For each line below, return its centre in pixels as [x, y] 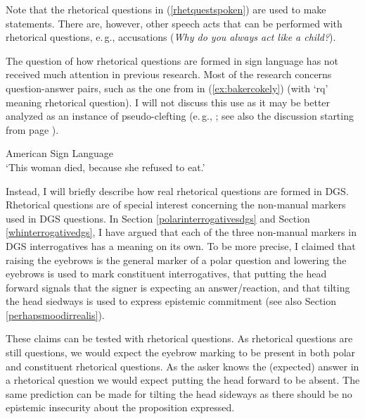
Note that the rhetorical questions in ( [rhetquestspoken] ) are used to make [166, 9]
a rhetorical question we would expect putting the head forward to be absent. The [183, 380]
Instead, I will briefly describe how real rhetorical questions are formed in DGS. [177, 190]
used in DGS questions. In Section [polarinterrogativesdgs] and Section [158, 218]
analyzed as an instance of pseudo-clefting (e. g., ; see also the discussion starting [180, 116]
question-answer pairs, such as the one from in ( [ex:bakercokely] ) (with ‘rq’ [167, 88]
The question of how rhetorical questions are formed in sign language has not [172, 60]
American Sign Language [60, 153]
